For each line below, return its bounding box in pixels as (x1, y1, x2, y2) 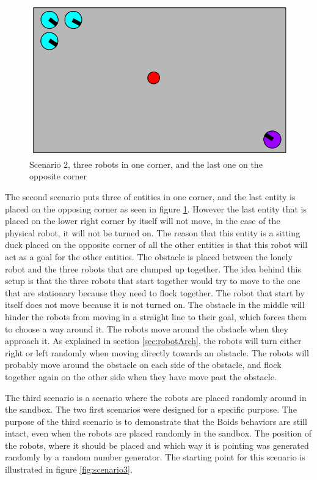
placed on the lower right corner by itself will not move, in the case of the (5, 214, 280, 227)
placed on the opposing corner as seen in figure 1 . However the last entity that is (5, 202, 307, 215)
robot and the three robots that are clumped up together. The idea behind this (5, 262, 301, 275)
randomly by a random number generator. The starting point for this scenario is (5, 451, 305, 463)
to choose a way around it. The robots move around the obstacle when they (5, 322, 288, 335)
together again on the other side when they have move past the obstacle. (5, 370, 277, 383)
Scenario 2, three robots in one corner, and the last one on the (29, 157, 263, 170)
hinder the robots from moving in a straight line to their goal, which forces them (5, 310, 307, 323)
